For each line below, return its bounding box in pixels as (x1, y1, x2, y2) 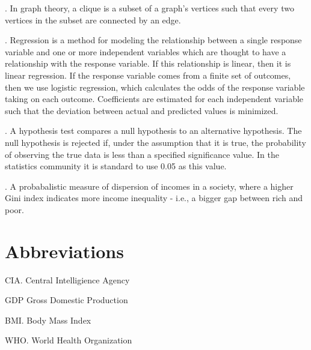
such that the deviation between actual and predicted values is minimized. (5, 104, 279, 116)
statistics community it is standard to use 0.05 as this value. (5, 160, 227, 172)
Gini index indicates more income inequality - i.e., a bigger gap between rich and (5, 192, 303, 204)
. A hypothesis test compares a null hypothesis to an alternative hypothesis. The (5, 124, 302, 137)
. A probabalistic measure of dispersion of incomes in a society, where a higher (5, 180, 294, 192)
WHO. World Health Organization (5, 334, 132, 346)
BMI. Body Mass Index (5, 313, 91, 326)
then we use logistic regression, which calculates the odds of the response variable (5, 80, 305, 93)
